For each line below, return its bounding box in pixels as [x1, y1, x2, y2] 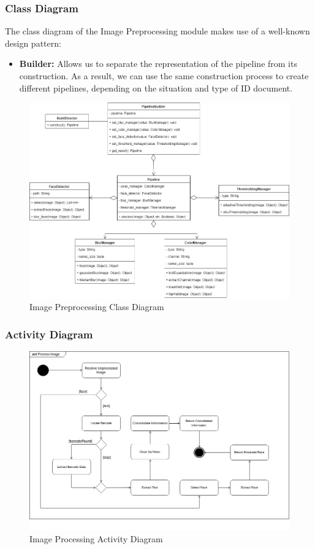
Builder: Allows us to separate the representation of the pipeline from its [19, 57, 297, 70]
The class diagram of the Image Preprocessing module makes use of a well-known [5, 25, 310, 37]
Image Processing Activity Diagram [29, 532, 163, 545]
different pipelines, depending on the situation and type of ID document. [19, 81, 293, 94]
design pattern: [5, 36, 61, 49]
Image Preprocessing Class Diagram [29, 300, 164, 313]
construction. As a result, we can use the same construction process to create [19, 69, 309, 82]
